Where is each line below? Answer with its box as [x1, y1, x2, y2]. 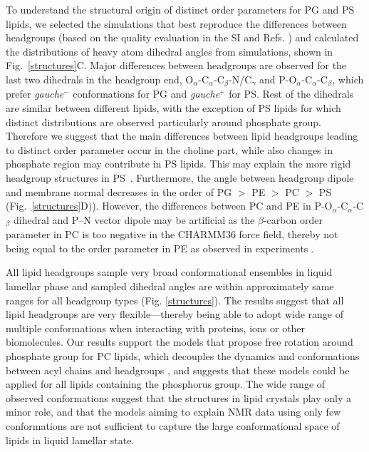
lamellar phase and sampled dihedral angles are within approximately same [6, 279, 334, 293]
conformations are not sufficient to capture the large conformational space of [6, 418, 340, 433]
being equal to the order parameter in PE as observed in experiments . [6, 240, 314, 255]
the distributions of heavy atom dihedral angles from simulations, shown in [6, 43, 333, 58]
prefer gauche [6, 86, 64, 101]
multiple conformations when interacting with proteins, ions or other [6, 320, 306, 335]
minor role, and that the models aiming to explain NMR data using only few [6, 404, 341, 419]
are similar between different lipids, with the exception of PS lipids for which [6, 101, 341, 115]
